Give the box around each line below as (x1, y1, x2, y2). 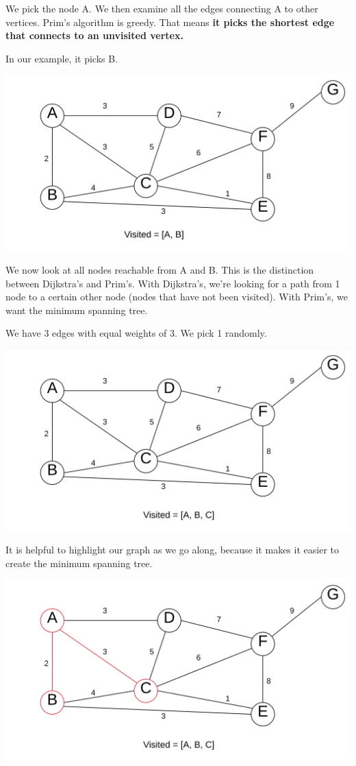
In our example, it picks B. (5, 51, 118, 65)
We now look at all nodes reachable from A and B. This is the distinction (5, 262, 314, 276)
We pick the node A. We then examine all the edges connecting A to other (5, 1, 318, 15)
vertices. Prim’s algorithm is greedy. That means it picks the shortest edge (5, 14, 335, 29)
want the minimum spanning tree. (5, 302, 148, 317)
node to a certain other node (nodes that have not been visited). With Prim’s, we (5, 289, 348, 304)
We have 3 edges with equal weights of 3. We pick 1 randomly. (5, 326, 267, 340)
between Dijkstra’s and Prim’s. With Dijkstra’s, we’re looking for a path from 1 (5, 276, 340, 290)
